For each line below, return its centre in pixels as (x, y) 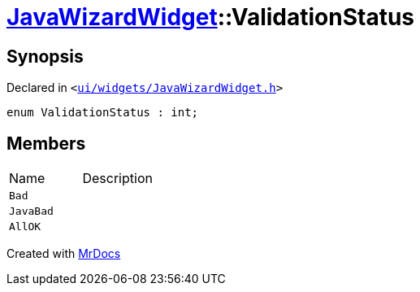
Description (117, 179)
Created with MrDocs (64, 254)
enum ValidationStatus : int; (103, 113)
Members (46, 143)
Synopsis (45, 56)
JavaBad (31, 211)
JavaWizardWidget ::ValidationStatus (211, 17)
